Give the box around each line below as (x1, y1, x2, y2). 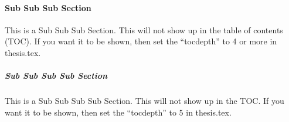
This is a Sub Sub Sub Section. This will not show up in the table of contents (5, 23, 283, 36)
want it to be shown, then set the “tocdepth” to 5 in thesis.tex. (5, 106, 232, 118)
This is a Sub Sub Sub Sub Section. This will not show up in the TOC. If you (5, 95, 284, 107)
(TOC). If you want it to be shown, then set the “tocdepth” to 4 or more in (5, 35, 277, 47)
